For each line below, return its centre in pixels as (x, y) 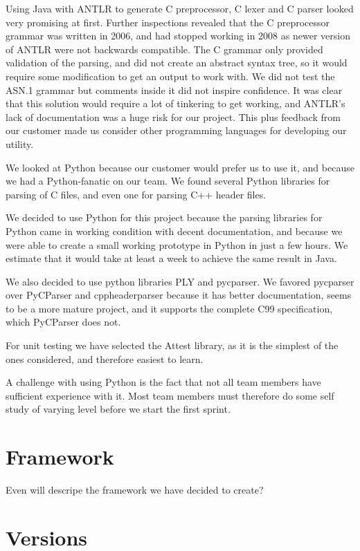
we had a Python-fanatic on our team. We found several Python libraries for (168, 181)
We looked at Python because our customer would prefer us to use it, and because (180, 167)
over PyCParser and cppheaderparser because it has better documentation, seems (179, 295)
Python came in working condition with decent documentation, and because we (174, 231)
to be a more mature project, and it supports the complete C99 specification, (169, 308)
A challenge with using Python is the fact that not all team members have (163, 382)
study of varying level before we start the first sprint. (118, 409)
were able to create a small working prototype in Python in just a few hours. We (177, 244)
